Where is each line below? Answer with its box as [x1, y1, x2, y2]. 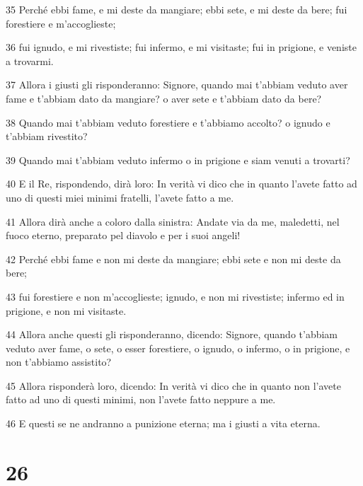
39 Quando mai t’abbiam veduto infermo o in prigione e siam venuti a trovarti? [6, 152, 350, 167]
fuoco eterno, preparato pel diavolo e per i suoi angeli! [6, 228, 241, 243]
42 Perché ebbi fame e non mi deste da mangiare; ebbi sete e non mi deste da [6, 251, 341, 266]
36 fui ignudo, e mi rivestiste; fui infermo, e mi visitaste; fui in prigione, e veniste [6, 40, 357, 54]
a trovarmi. [6, 53, 54, 68]
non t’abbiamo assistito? [6, 354, 112, 369]
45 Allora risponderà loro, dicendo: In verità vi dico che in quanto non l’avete [6, 378, 341, 393]
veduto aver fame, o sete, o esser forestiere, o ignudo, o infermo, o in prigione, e [6, 340, 350, 355]
